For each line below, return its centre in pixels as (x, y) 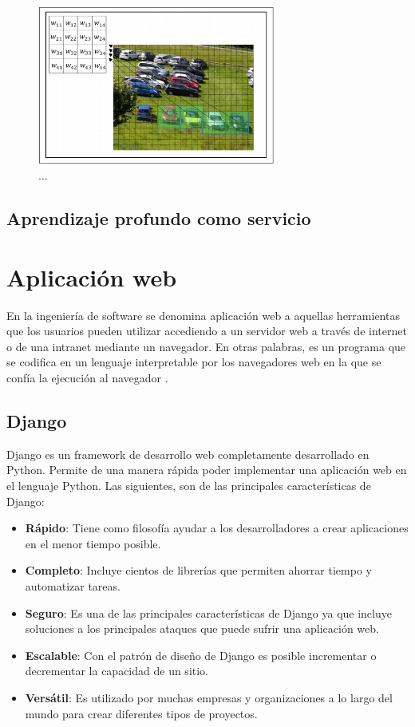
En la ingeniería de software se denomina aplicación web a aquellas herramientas (203, 315)
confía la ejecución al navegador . (87, 377)
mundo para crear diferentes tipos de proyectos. (141, 713)
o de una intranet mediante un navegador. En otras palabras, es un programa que (206, 346)
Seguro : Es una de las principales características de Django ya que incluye (208, 612)
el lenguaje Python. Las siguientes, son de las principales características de (189, 485)
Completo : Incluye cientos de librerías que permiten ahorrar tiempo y (198, 570)
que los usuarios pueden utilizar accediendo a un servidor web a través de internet (207, 331)
